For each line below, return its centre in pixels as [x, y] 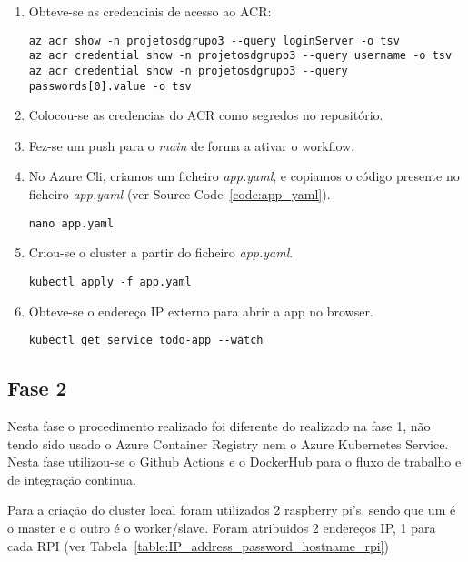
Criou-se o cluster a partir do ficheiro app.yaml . [161, 252]
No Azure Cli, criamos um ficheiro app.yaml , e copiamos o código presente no [244, 176]
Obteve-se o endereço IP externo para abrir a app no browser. [201, 311]
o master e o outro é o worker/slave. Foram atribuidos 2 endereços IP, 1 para [222, 527]
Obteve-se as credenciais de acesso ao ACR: [150, 11]
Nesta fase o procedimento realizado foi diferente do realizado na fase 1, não [219, 425]
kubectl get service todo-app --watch [146, 341]
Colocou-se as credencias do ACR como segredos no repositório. [206, 115]
